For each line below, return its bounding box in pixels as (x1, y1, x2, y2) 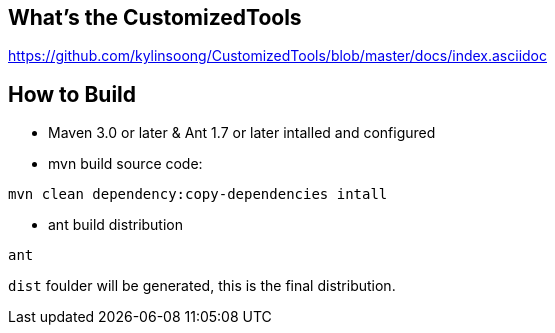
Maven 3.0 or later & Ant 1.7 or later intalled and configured (48, 124, 436, 142)
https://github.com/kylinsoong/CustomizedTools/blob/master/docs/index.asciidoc (8, 47, 547, 65)
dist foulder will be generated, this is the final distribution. (8, 277, 396, 295)
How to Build (8, 81, 137, 107)
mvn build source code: (48, 155, 203, 173)
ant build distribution (48, 216, 184, 234)
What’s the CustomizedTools (8, 5, 302, 30)
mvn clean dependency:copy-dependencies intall (8, 186, 388, 203)
